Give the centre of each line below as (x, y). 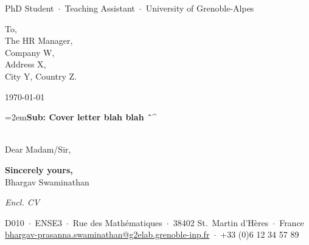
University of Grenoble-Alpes (200, 8)
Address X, (26, 64)
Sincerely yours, (39, 169)
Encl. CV (23, 202)
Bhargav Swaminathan (47, 181)
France (292, 222)
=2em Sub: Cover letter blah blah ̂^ (81, 117)
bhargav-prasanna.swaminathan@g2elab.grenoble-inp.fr (107, 234)
